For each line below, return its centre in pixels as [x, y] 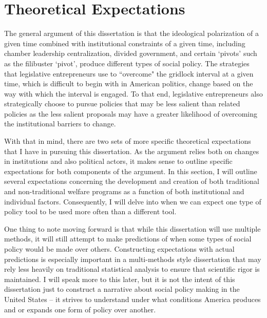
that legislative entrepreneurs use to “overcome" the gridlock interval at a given [129, 73]
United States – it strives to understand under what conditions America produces [132, 299]
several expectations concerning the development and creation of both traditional [132, 181]
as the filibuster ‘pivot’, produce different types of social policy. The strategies [127, 63]
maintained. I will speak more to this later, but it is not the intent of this [120, 279]
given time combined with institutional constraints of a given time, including [125, 43]
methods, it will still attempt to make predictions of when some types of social [128, 239]
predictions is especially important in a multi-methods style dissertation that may [133, 259]
